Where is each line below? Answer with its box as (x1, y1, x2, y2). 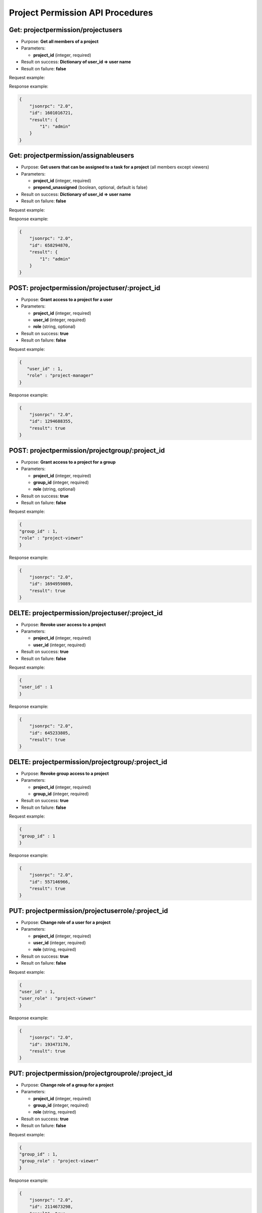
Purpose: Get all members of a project (21, 39, 99, 45)
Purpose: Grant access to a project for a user (21, 296, 113, 302)
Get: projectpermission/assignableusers (9, 151, 134, 160)
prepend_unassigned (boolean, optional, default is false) (33, 184, 148, 190)
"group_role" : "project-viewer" (19, 1158, 99, 1164)
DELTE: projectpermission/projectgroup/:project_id (9, 757, 167, 766)
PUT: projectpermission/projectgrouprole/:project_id (9, 1069, 172, 1077)
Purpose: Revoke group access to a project (21, 770, 109, 776)
